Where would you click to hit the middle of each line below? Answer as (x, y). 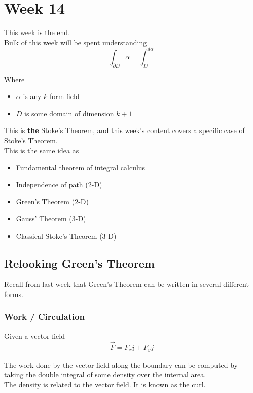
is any (32, 96)
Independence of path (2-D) (59, 184)
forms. (14, 294)
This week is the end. (37, 32)
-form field (63, 96)
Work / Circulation (45, 317)
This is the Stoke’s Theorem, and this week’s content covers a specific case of (124, 130)
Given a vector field (34, 335)
